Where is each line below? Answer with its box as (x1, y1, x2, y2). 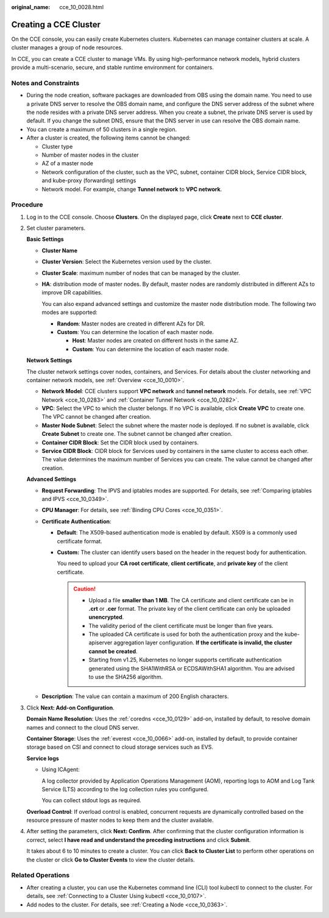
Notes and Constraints (11, 79, 80, 87)
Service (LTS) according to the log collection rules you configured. (41, 785, 209, 792)
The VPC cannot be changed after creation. (41, 413, 152, 421)
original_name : (11, 4, 51, 10)
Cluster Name (41, 247, 77, 254)
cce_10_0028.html (59, 4, 104, 10)
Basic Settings (26, 235, 64, 243)
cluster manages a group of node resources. (11, 44, 123, 51)
